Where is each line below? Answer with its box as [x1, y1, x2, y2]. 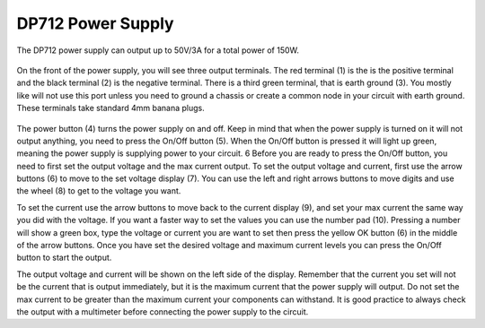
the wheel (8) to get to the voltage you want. [16, 186, 181, 196]
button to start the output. [16, 252, 112, 263]
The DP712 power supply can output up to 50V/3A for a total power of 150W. [16, 45, 300, 56]
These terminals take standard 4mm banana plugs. [16, 103, 206, 114]
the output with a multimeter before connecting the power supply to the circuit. [16, 306, 309, 317]
